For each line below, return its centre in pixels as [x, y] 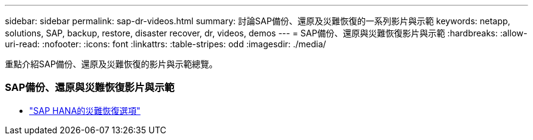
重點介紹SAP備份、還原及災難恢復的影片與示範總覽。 [111, 64]
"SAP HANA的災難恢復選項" [85, 110]
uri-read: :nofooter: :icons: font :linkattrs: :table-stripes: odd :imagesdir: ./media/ [165, 44]
